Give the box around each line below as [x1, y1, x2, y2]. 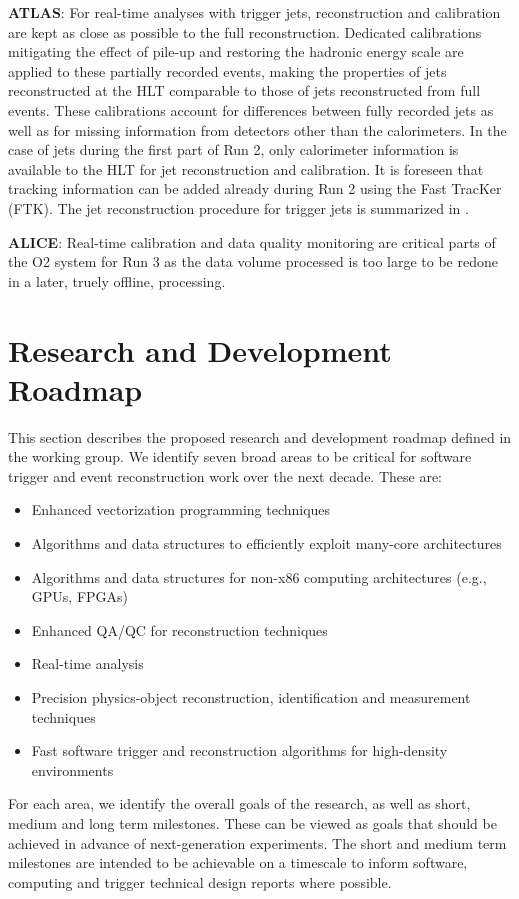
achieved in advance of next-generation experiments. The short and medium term [8, 832, 507, 853]
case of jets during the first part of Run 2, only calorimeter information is [8, 139, 459, 160]
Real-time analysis [31, 653, 144, 674]
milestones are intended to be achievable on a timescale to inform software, [8, 852, 468, 873]
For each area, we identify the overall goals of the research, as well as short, [8, 793, 471, 814]
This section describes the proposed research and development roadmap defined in [8, 426, 512, 447]
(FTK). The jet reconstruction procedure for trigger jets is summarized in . [8, 197, 469, 218]
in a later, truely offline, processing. [8, 270, 226, 291]
